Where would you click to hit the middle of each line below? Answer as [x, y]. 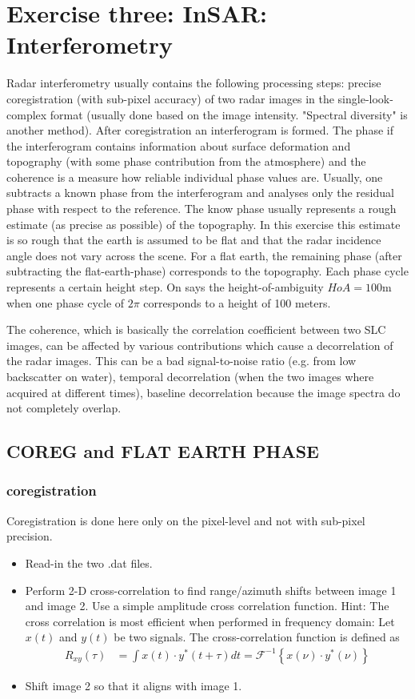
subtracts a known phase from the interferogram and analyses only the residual [200, 193]
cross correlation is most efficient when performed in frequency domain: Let [210, 621]
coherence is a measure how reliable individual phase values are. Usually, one [195, 177]
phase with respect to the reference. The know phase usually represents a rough [202, 209]
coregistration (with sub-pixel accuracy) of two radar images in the [170, 98]
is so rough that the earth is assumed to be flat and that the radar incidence [194, 240]
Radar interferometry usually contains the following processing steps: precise [194, 83]
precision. [30, 536]
